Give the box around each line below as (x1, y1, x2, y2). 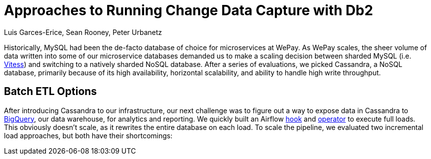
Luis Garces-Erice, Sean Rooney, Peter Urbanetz (4, 28, 162, 36)
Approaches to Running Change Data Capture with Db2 (4, 2, 373, 19)
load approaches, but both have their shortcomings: (4, 131, 173, 140)
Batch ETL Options (4, 85, 97, 98)
